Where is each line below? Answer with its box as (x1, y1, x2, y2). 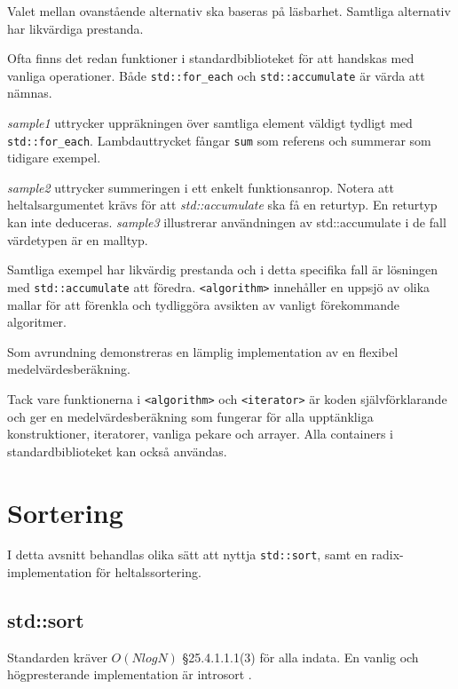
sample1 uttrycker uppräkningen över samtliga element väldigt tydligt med (7, 114, 413, 132)
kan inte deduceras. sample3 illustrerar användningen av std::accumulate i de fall (7, 213, 446, 232)
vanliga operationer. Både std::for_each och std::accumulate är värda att (7, 66, 425, 84)
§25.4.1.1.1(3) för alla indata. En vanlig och (182, 647, 419, 666)
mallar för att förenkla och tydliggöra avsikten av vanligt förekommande (7, 295, 400, 313)
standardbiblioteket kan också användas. (7, 441, 227, 460)
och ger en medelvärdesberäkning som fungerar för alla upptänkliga (7, 407, 374, 425)
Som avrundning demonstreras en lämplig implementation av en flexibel (7, 342, 399, 360)
